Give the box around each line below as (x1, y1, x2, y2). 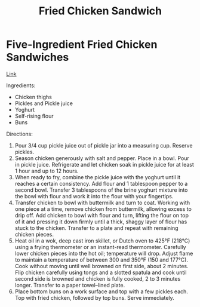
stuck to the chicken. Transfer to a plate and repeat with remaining (14, 224, 179, 231)
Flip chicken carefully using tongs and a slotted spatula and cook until (14, 269, 187, 276)
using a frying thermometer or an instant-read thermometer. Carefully (14, 243, 186, 250)
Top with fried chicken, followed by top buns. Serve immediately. (14, 294, 174, 301)
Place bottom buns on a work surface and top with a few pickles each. (14, 288, 188, 295)
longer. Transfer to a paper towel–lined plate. (14, 281, 125, 288)
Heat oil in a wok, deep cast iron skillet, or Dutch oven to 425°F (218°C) (14, 237, 190, 244)
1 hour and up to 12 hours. (14, 167, 79, 174)
